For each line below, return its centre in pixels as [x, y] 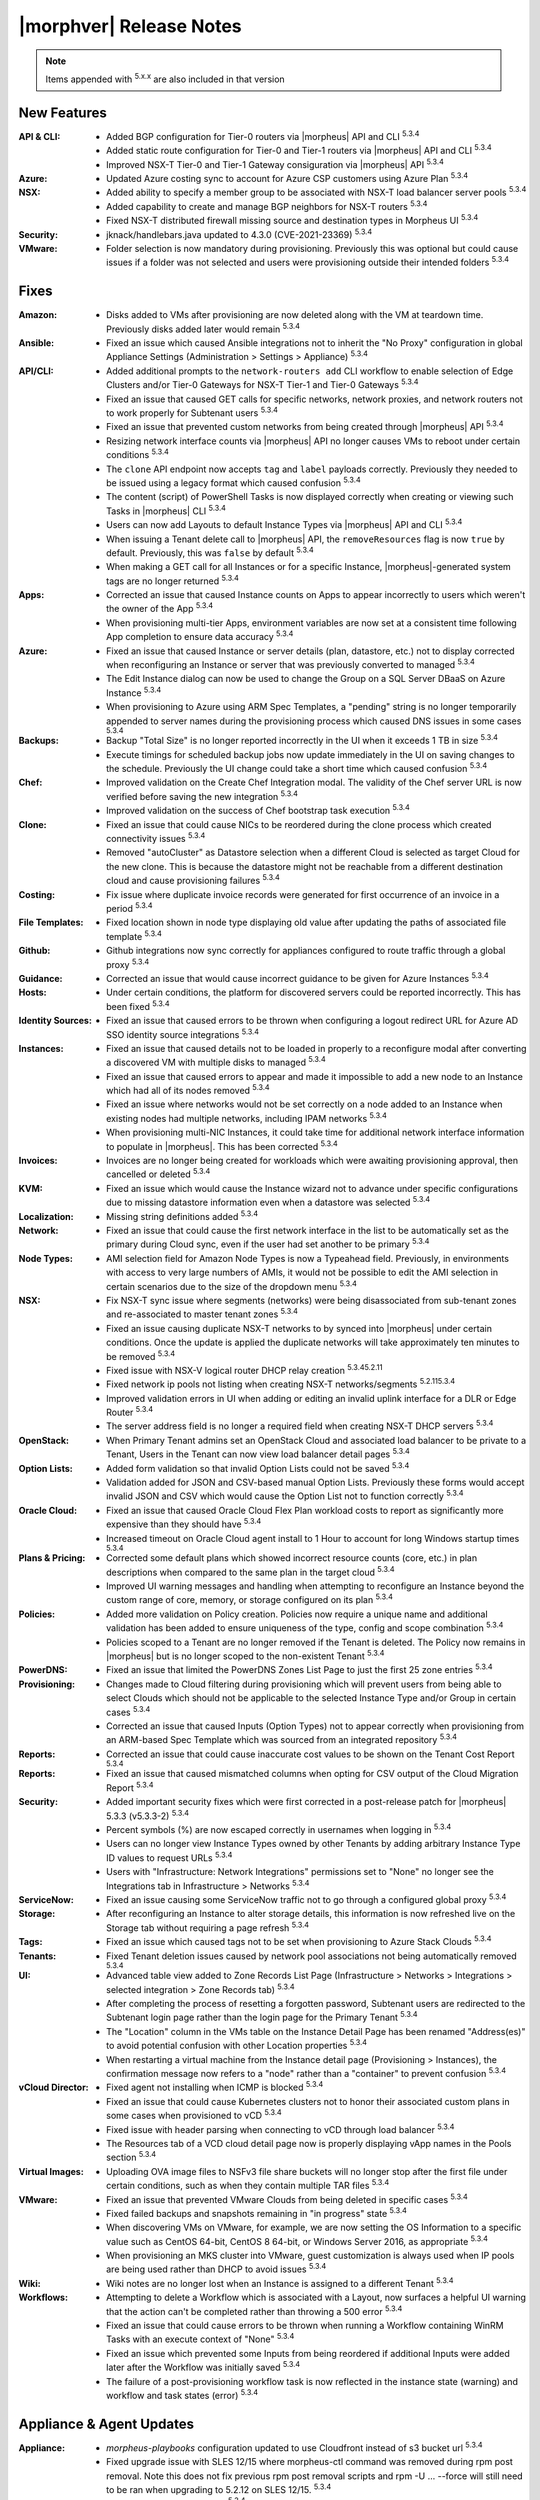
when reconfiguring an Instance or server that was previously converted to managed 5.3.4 [290, 664]
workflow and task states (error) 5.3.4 [182, 2394]
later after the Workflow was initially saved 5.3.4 [203, 2367]
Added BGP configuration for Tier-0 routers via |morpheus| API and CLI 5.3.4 [263, 135]
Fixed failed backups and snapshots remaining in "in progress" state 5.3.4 [256, 2212]
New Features [62, 112]
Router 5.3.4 [130, 1412]
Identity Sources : [55, 1021]
